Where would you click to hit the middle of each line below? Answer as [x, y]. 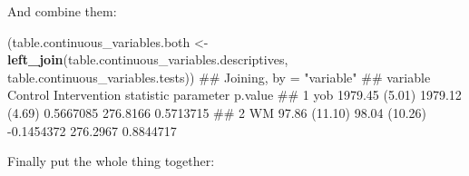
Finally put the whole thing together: [111, 161]
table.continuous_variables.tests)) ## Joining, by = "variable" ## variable [219, 77]
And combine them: [62, 11]
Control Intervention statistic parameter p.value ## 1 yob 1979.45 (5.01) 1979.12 [234, 95]
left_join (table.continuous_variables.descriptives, [148, 59]
